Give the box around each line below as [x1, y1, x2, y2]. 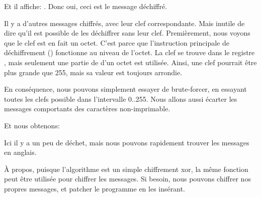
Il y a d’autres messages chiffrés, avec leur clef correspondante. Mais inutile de [4, 18, 245, 28]
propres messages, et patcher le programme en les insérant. [4, 183, 185, 193]
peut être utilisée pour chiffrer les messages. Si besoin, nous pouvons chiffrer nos [4, 173, 251, 184]
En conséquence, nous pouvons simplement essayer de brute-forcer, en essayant [4, 84, 247, 94]
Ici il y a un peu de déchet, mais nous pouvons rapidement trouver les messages [4, 137, 249, 147]
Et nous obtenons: [4, 120, 60, 130]
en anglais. [4, 147, 37, 157]
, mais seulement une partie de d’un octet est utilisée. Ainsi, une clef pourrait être [4, 57, 257, 67]
